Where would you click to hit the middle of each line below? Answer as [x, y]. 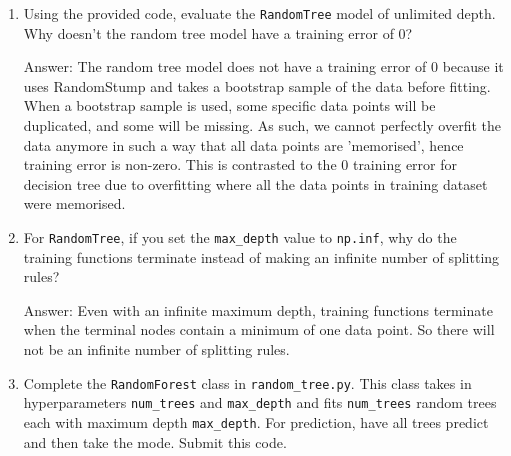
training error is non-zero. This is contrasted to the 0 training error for [240, 164]
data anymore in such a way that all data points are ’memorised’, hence [243, 144]
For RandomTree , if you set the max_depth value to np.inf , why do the [240, 237]
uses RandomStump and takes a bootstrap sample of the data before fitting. [257, 85]
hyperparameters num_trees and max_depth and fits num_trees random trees [260, 402]
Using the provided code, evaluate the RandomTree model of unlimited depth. [259, 13]
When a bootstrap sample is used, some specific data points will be [229, 105]
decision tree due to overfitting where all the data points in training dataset [255, 183]
